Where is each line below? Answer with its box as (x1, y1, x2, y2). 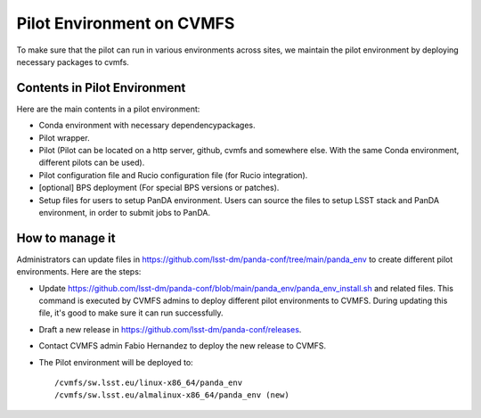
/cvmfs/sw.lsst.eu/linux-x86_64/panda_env (54, 378, 243, 388)
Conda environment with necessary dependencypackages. (38, 120, 256, 131)
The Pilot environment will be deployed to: (38, 357, 193, 367)
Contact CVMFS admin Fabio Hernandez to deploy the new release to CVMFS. (38, 340, 327, 351)
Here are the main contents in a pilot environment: (16, 103, 200, 114)
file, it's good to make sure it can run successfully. (38, 307, 224, 318)
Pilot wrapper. (38, 132, 90, 143)
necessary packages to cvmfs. (16, 56, 129, 67)
